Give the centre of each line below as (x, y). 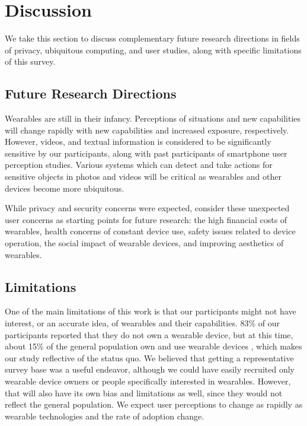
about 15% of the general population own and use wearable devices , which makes (153, 346)
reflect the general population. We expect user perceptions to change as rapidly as (154, 404)
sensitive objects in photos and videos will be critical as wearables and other (143, 177)
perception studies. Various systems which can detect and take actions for (139, 165)
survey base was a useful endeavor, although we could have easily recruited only (150, 369)
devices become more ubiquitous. (65, 188)
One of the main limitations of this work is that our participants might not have (151, 311)
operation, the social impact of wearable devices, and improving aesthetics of (144, 243)
